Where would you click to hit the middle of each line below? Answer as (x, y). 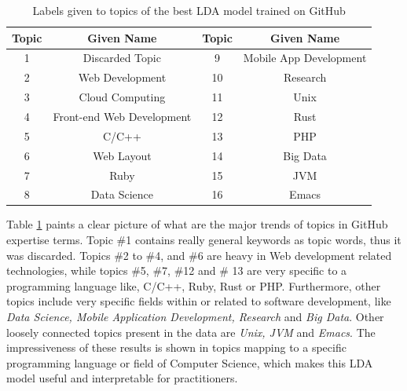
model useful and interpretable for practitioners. (122, 378)
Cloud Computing (122, 97)
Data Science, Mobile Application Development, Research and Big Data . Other (195, 316)
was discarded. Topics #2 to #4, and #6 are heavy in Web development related (199, 255)
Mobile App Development (305, 58)
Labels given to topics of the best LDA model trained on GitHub (189, 10)
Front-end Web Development (122, 116)
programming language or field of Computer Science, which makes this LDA (190, 362)
